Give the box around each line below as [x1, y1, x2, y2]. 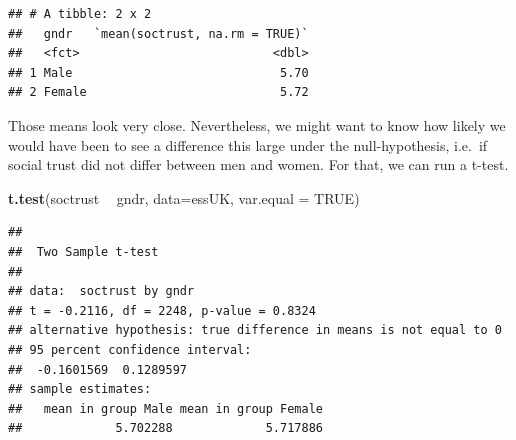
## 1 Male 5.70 [8, 65, 309, 80]
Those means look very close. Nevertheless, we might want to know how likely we [8, 114, 506, 135]
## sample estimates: [8, 382, 152, 397]
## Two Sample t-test [8, 244, 159, 259]
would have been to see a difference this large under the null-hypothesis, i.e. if [8, 134, 488, 155]
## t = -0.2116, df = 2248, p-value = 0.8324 [8, 303, 316, 318]
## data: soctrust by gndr [8, 284, 195, 299]
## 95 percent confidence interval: [8, 342, 252, 357]
